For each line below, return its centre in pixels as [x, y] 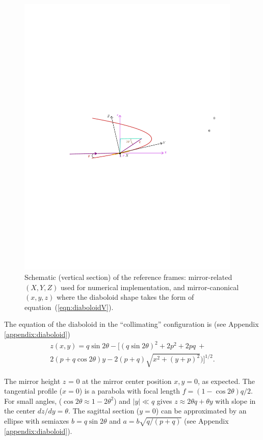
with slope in [235, 400]
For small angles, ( [33, 400]
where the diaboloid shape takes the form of [125, 297]
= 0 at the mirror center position [120, 381]
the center [20, 411]
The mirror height [32, 381]
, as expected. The [226, 381]
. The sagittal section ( [104, 411]
